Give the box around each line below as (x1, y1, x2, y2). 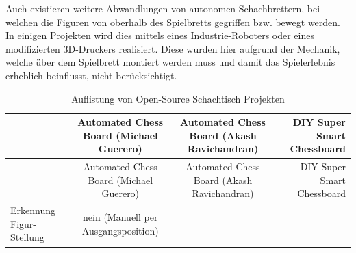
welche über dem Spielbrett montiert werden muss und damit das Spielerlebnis (5, 55, 335, 69)
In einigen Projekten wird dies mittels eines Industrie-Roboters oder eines (5, 28, 314, 42)
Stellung (10, 230, 44, 244)
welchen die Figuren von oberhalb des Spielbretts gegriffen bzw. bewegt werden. (5, 14, 340, 29)
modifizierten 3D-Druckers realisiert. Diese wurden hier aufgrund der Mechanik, (5, 41, 340, 55)
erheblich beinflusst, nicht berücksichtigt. (5, 68, 177, 82)
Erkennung (10, 203, 55, 217)
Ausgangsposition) (81, 223, 159, 237)
